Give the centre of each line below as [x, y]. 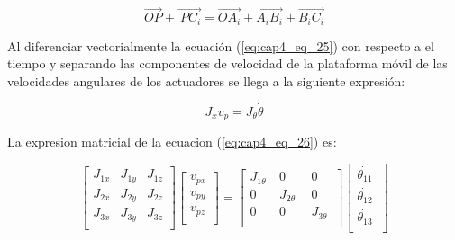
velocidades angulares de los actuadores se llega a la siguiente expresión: [206, 80]
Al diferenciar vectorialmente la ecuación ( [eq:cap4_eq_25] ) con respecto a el [221, 45]
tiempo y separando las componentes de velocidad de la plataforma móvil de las [227, 63]
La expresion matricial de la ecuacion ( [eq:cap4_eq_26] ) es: [172, 142]
